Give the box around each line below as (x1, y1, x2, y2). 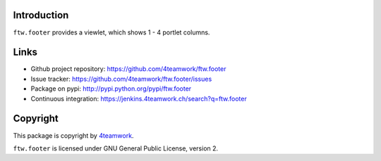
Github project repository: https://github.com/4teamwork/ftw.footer (30, 65, 226, 73)
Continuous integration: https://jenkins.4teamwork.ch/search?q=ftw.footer (30, 94, 247, 103)
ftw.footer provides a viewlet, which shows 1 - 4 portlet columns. (13, 28, 210, 37)
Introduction (13, 9, 69, 21)
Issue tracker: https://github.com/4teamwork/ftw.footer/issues (30, 75, 212, 83)
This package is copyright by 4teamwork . (13, 131, 134, 140)
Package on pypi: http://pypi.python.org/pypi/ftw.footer (30, 84, 192, 93)
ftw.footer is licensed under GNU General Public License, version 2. (13, 144, 219, 153)
